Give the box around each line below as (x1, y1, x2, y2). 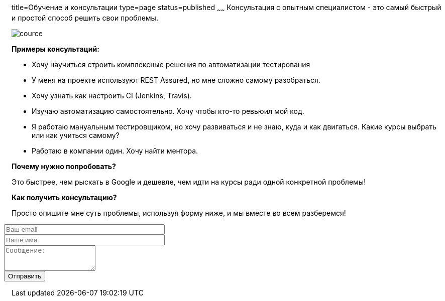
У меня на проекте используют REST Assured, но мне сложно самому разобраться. (32, 75, 320, 84)
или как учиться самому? (32, 130, 120, 139)
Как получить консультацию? (12, 193, 117, 202)
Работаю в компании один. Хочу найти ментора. (32, 146, 198, 155)
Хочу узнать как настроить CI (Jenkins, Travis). (32, 91, 192, 100)
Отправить (8, 272, 42, 280)
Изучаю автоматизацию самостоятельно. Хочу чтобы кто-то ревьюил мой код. (32, 106, 304, 115)
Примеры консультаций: (12, 44, 99, 53)
